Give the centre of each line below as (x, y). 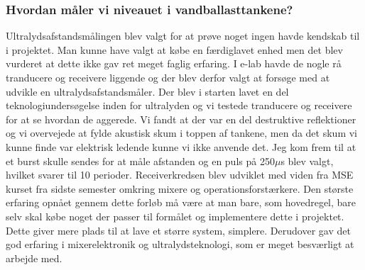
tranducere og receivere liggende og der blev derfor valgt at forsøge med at (168, 77)
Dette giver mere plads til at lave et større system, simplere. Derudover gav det (178, 230)
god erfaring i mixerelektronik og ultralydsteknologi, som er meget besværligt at (180, 244)
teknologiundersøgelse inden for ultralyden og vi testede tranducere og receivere (179, 105)
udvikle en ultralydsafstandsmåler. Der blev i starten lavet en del (147, 91)
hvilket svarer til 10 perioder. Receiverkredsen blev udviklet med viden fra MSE (180, 175)
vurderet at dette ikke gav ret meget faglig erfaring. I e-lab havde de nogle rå (174, 63)
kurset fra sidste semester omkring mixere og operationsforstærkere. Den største (180, 188)
